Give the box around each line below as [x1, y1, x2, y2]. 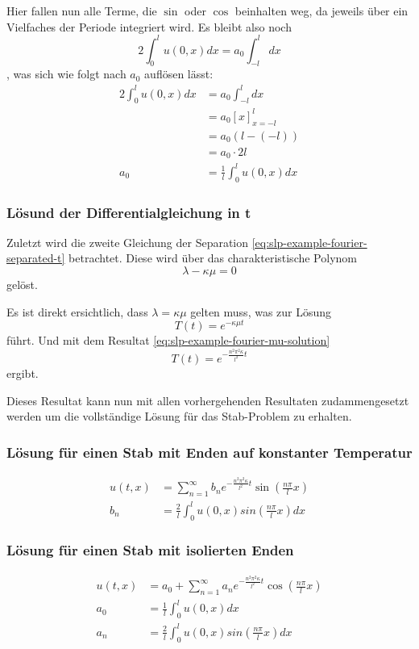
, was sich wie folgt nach [6, 65, 127, 82]
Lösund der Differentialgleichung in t [6, 202, 251, 222]
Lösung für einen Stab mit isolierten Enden [6, 540, 294, 560]
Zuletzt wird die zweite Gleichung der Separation [6, 233, 249, 250]
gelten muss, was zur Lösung [190, 303, 332, 320]
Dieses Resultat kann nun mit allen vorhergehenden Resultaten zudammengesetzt [6, 391, 409, 408]
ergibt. [6, 365, 39, 382]
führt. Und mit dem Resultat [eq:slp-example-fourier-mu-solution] [6, 332, 330, 349]
